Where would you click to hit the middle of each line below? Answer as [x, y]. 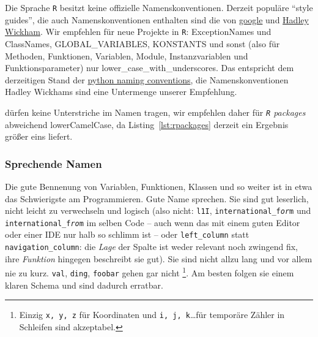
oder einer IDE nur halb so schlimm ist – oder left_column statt [127, 234]
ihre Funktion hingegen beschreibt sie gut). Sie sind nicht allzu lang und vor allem [159, 258]
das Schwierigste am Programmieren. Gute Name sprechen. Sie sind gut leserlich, [157, 198]
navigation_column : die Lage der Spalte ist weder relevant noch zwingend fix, [151, 247]
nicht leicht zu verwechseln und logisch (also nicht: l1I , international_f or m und [158, 210]
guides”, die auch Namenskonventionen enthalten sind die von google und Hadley [157, 19]
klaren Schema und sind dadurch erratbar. [84, 285]
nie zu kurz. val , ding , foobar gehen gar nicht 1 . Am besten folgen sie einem [150, 272]
